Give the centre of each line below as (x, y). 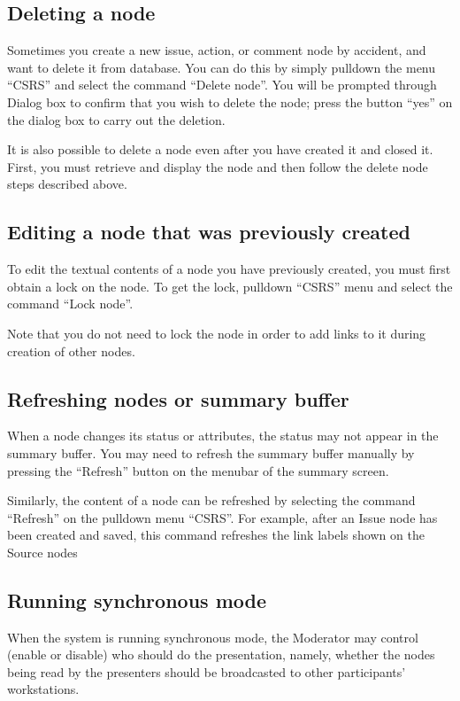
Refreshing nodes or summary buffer (178, 398)
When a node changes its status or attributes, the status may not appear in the (223, 436)
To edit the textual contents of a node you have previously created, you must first (229, 269)
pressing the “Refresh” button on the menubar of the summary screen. (198, 470)
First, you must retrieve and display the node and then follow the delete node (218, 166)
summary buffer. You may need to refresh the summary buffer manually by (211, 452)
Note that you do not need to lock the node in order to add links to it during (217, 333)
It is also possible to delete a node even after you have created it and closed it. (220, 149)
